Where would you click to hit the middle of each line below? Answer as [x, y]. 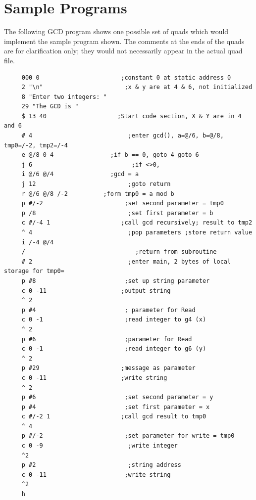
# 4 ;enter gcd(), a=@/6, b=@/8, [123, 136]
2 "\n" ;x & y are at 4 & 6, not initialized [137, 87]
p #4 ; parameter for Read [108, 310]
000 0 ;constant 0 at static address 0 [126, 77]
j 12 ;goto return [96, 184]
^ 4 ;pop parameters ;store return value [137, 232]
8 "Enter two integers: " [64, 97]
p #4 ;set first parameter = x [116, 407]
